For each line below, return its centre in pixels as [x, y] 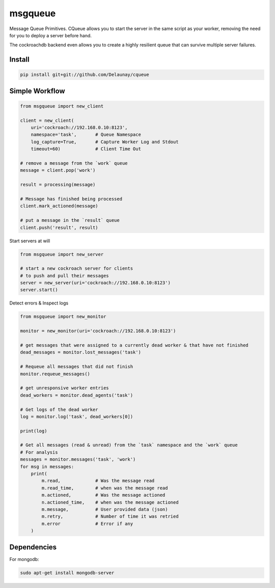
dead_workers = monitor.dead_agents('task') [77, 395]
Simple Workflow [37, 91]
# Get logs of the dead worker [59, 410]
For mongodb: [24, 559]
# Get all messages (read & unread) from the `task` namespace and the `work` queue [129, 445]
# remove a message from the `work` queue [74, 163]
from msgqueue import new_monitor [63, 317]
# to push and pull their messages [64, 276]
